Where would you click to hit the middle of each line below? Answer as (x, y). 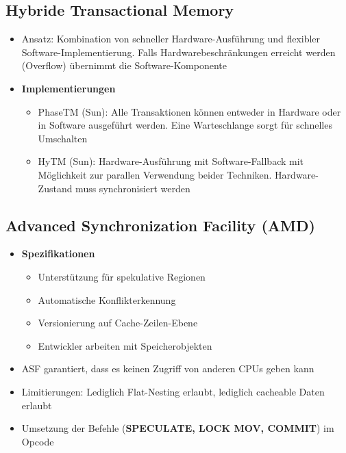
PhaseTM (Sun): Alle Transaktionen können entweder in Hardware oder (189, 111)
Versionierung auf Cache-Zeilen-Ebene (118, 323)
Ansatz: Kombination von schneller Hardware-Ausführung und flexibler (171, 39)
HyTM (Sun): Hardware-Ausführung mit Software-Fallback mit (171, 161)
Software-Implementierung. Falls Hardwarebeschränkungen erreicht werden (178, 52)
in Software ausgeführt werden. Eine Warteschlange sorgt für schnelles (185, 125)
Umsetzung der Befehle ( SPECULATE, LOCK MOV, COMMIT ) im (178, 428)
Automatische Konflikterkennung (107, 299)
